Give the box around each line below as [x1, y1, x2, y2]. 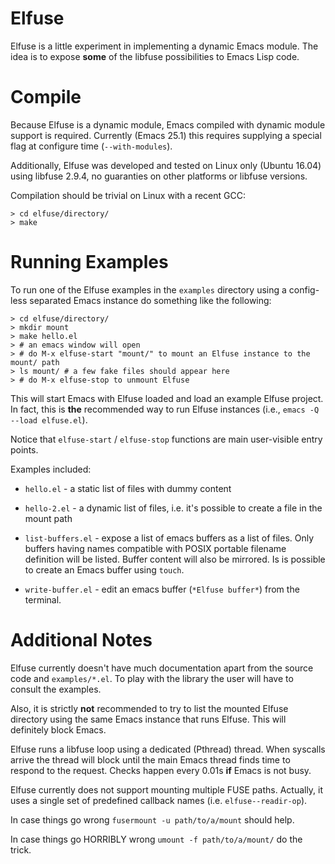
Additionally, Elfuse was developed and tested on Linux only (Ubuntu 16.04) [10, 159, 322, 171]
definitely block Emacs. [10, 723, 107, 736]
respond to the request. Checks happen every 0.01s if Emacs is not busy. [10, 764, 312, 776]
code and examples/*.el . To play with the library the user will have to [10, 672, 294, 684]
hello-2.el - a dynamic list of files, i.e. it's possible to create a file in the [24, 502, 323, 514]
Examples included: [10, 463, 92, 475]
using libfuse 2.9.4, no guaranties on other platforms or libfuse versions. [10, 170, 308, 182]
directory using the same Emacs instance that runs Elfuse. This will [10, 713, 287, 725]
